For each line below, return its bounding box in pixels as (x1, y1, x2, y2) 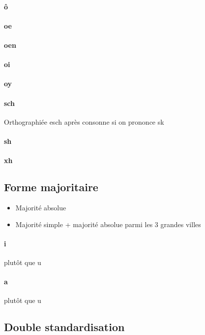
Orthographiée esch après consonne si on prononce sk (4, 116, 164, 127)
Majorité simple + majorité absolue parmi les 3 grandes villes (15, 219, 201, 229)
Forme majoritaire (4, 179, 98, 195)
